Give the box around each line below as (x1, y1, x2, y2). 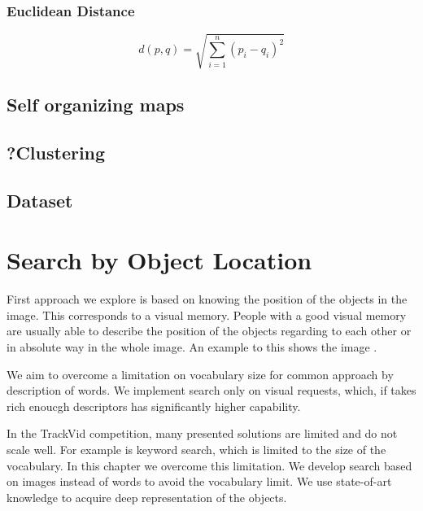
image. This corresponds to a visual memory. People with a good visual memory (7, 306, 407, 323)
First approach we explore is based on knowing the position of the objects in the (7, 290, 408, 308)
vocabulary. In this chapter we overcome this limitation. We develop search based (7, 456, 412, 474)
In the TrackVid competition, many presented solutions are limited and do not (7, 425, 398, 442)
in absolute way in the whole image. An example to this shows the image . (7, 338, 377, 356)
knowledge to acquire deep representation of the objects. (7, 488, 287, 505)
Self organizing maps (7, 92, 185, 117)
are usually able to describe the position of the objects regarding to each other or (7, 322, 412, 339)
